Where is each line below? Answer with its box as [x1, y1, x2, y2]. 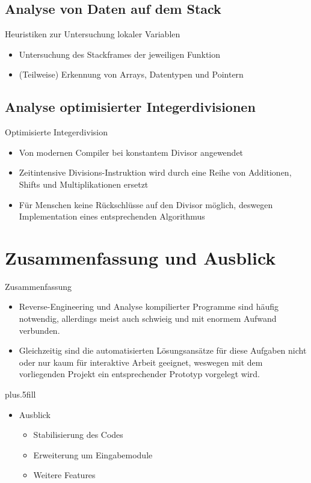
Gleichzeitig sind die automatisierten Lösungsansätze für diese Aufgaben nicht [19, 344, 307, 357]
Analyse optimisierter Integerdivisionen [5, 97, 256, 116]
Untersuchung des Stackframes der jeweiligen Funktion [19, 48, 221, 60]
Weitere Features [33, 469, 96, 481]
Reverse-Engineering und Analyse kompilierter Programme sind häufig [19, 300, 279, 313]
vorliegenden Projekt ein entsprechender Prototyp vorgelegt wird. [19, 368, 260, 380]
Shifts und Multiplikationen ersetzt [19, 177, 149, 190]
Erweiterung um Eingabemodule [33, 448, 153, 461]
